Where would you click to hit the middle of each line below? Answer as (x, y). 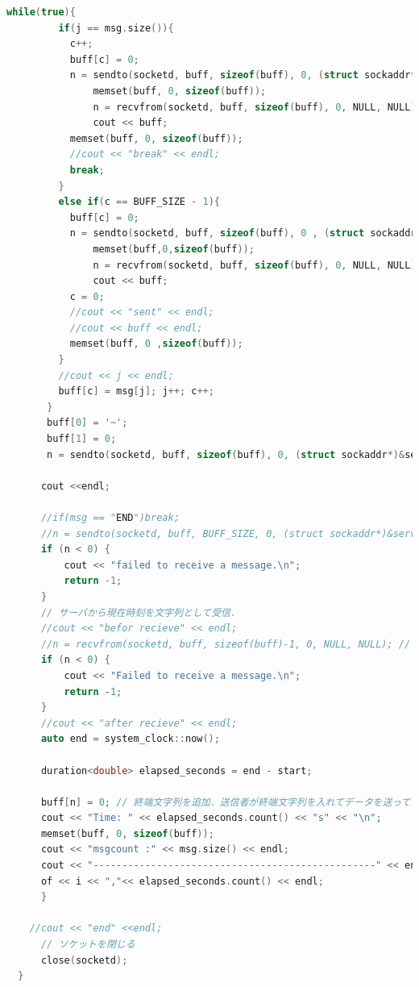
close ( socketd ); (84, 960)
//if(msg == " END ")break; (110, 518)
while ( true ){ (41, 12)
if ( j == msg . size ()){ (116, 28)
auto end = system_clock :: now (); (130, 739)
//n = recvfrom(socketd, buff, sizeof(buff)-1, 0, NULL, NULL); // (226, 644)
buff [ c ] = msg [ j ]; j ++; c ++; (136, 391)
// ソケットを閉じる (88, 945)
